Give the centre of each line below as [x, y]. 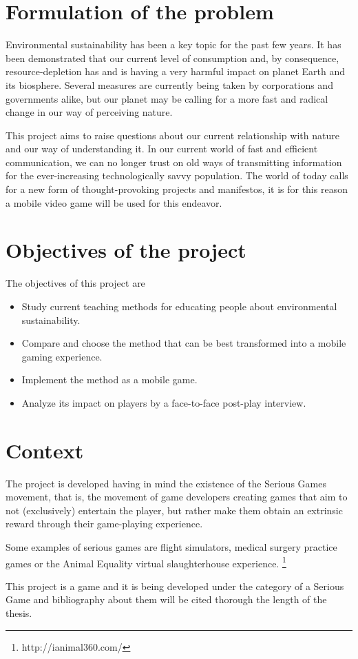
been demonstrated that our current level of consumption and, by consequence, [172, 58]
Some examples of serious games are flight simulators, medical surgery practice [171, 547]
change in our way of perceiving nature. [89, 112]
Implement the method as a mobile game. [109, 379]
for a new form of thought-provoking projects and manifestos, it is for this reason [177, 189]
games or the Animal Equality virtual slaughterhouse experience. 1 [146, 562]
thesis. [19, 613]
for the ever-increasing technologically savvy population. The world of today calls [177, 175]
